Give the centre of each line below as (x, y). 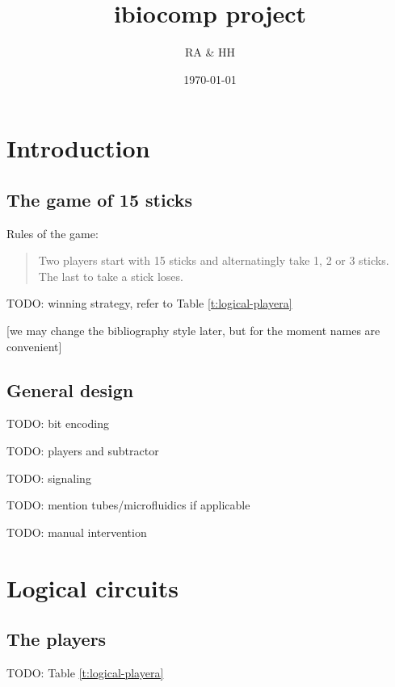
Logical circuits (92, 587)
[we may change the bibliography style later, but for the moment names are (193, 331)
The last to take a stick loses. (111, 276)
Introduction (78, 148)
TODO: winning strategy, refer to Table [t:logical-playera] (149, 303)
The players (57, 639)
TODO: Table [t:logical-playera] (85, 673)
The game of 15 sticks (100, 199)
